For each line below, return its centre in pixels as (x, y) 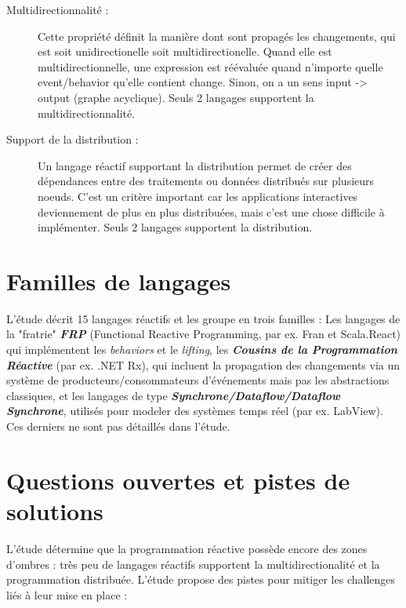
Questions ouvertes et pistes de (178, 480)
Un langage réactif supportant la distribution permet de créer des (195, 165)
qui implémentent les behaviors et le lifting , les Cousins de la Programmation (202, 350)
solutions (55, 510)
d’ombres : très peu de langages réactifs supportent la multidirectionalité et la (193, 564)
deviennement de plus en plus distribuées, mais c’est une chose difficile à (211, 211)
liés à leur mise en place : (67, 594)
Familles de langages (119, 280)
